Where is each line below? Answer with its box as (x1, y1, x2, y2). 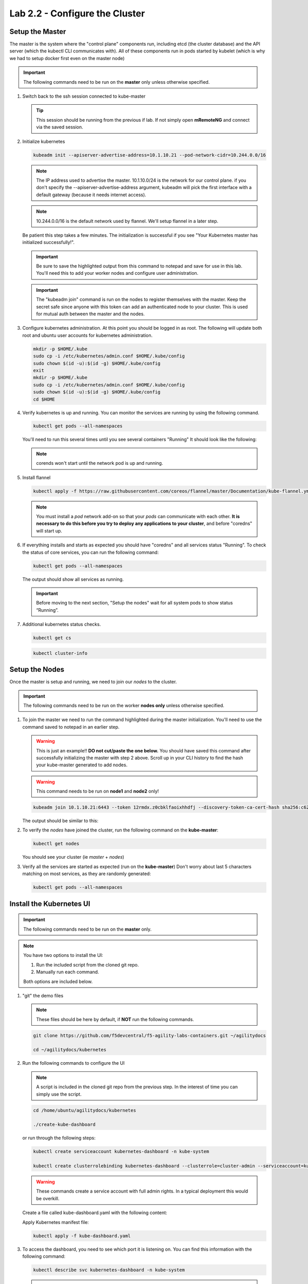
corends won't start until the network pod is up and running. (36, 460, 163, 466)
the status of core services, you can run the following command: (22, 549, 159, 555)
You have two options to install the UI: (23, 952, 104, 958)
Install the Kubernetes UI (9, 899, 90, 908)
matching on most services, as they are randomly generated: (22, 871, 151, 877)
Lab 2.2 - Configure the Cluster (9, 8, 145, 19)
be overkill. (36, 1195, 60, 1201)
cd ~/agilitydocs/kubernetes (33, 1047, 107, 1053)
